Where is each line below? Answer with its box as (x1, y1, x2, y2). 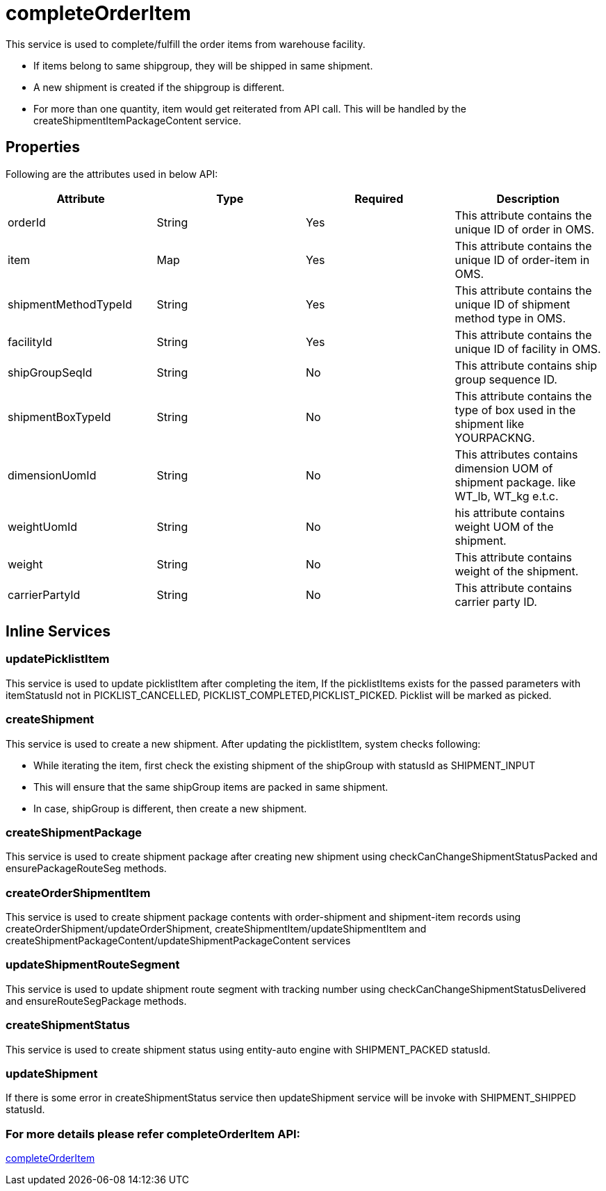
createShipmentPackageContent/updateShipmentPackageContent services (6, 935, 351, 947)
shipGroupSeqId (8, 365, 92, 379)
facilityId (8, 334, 53, 349)
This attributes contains (454, 447, 578, 461)
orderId (8, 215, 46, 229)
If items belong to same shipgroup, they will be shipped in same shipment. (33, 59, 373, 72)
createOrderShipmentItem (6, 885, 151, 900)
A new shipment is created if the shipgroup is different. (33, 81, 285, 93)
